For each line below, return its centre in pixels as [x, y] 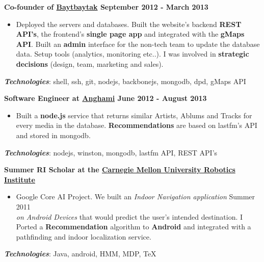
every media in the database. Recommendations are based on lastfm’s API [137, 125]
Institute [20, 179]
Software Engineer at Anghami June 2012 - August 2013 [105, 98]
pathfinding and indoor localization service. [84, 236]
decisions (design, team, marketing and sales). [90, 63]
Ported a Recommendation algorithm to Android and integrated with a [134, 227]
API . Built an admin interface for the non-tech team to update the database [138, 44]
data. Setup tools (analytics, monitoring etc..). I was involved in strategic [133, 54]
